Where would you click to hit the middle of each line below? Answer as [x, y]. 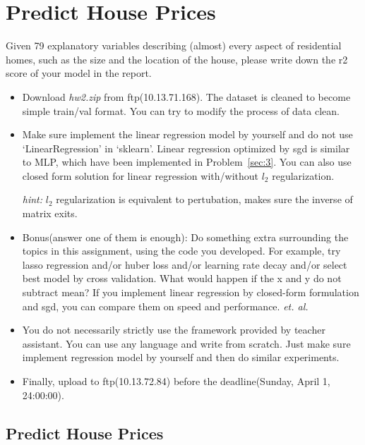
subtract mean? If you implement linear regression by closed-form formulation [191, 292]
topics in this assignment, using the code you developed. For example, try [181, 251]
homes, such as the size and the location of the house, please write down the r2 [177, 59]
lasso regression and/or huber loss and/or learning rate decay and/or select [185, 264]
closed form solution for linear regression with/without [140, 175]
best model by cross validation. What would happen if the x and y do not [182, 278]
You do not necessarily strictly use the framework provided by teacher [174, 330]
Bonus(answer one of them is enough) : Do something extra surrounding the [185, 237]
